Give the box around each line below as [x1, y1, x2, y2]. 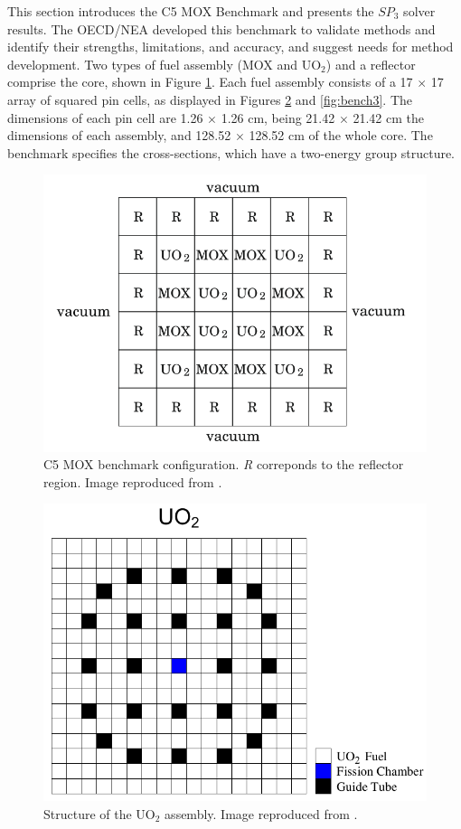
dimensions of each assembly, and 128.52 [7, 126, 231, 145]
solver [403, 2, 436, 20]
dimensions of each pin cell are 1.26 [7, 108, 203, 127]
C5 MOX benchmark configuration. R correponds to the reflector [43, 455, 404, 474]
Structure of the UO [43, 804, 155, 823]
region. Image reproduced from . [43, 472, 222, 491]
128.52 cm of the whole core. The [249, 126, 433, 145]
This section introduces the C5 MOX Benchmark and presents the [7, 2, 374, 20]
